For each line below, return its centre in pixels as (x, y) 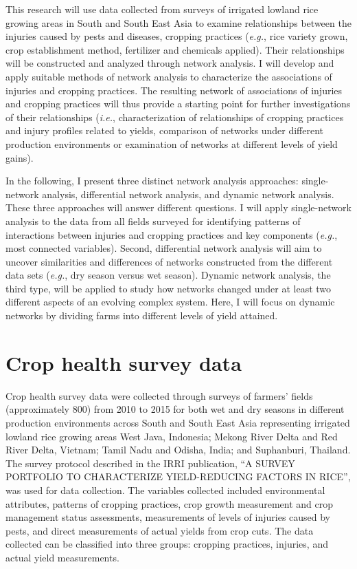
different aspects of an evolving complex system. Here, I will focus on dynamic (170, 302)
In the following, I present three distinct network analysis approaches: (152, 181)
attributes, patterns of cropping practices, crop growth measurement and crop (170, 503)
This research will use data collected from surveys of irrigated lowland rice (162, 9)
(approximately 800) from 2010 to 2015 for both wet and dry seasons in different (175, 409)
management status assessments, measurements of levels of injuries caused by (168, 517)
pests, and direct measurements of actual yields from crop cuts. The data (160, 530)
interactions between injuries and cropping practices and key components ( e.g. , (172, 234)
